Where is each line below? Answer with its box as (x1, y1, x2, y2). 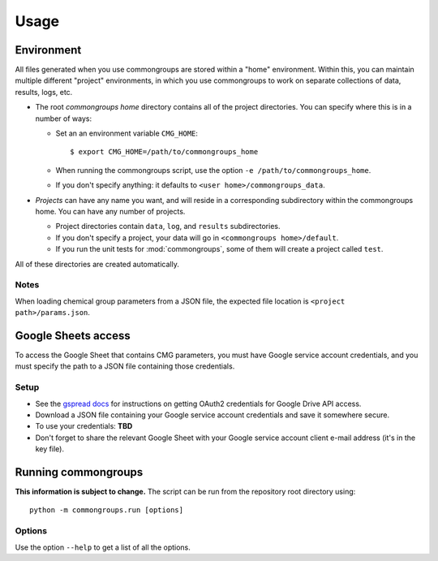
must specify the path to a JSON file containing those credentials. (15, 361, 235, 371)
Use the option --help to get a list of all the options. (15, 542, 191, 552)
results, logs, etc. (15, 87, 73, 97)
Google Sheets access (15, 329, 131, 343)
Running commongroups (15, 465, 144, 479)
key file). (35, 444, 65, 454)
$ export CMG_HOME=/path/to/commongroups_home (70, 147, 259, 157)
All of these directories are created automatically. (15, 259, 180, 269)
